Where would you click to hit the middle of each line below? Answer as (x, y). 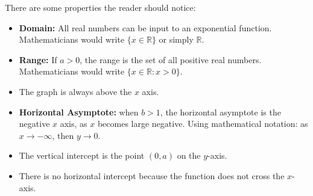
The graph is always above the (75, 91)
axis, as (74, 124)
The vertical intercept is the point (82, 155)
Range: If (38, 59)
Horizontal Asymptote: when (79, 112)
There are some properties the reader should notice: (100, 7)
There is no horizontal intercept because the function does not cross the (152, 175)
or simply (176, 39)
